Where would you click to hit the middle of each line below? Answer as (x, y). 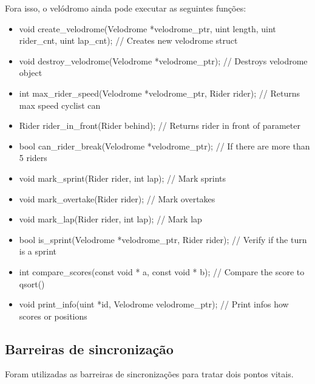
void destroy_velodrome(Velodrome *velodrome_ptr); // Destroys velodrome (163, 60)
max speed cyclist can (60, 105)
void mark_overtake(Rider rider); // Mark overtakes (117, 198)
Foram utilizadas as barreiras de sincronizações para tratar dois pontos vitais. (149, 374)
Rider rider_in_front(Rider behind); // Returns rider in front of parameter (160, 125)
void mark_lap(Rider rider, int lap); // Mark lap (110, 219)
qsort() (32, 283)
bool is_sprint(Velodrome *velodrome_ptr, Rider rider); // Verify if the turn (163, 239)
